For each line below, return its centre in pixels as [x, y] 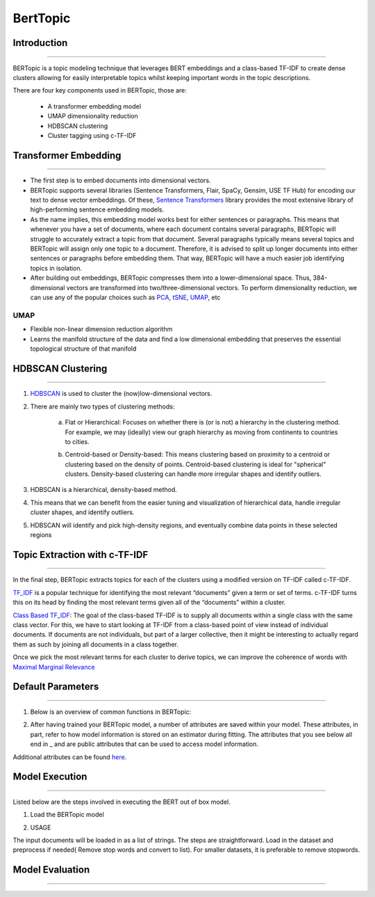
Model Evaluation [51, 870]
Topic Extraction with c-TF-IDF [81, 554]
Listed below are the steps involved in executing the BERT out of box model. [122, 802]
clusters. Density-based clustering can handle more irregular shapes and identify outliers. [193, 474]
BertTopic [42, 18]
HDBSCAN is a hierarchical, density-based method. [103, 490]
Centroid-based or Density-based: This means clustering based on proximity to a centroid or [198, 454]
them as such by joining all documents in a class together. [95, 644]
